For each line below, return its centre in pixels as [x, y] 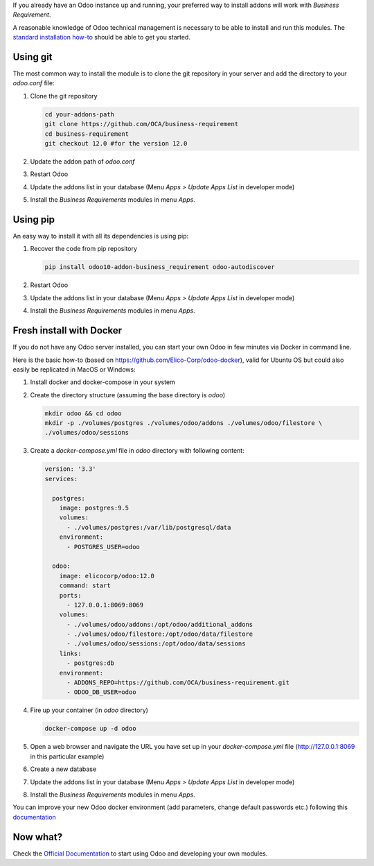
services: [61, 479]
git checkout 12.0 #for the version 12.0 [116, 144]
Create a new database [63, 769]
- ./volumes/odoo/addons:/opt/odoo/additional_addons [160, 624]
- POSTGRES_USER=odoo [103, 547]
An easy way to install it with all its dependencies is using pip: [101, 236]
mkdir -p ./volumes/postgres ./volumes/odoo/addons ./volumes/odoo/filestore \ [184, 423]
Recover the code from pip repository [84, 249]
